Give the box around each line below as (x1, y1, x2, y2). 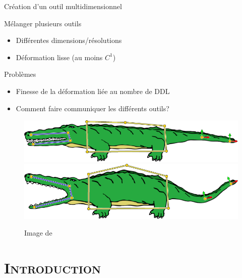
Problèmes (4, 69, 36, 79)
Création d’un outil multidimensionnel (4, 1, 122, 11)
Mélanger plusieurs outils (4, 18, 82, 28)
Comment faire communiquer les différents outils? (16, 103, 169, 113)
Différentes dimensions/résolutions (16, 35, 122, 45)
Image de (24, 227, 52, 238)
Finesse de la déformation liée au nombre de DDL (16, 85, 170, 96)
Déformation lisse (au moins (16, 52, 103, 62)
